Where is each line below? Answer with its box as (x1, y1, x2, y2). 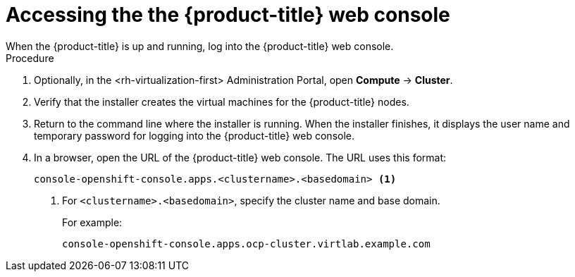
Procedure (6, 51, 54, 64)
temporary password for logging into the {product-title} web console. (34, 129, 354, 142)
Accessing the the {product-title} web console (6, 3, 450, 27)
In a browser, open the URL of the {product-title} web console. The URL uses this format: (34, 151, 447, 164)
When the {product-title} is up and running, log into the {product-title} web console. (6, 39, 394, 52)
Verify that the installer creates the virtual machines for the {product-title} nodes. (34, 95, 409, 108)
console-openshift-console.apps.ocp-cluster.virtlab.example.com (62, 238, 431, 250)
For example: (62, 216, 123, 228)
